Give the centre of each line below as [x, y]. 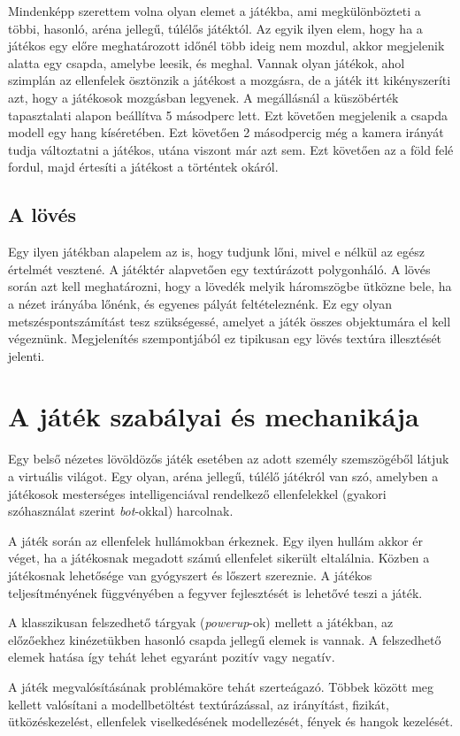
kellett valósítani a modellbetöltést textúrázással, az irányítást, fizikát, [199, 704]
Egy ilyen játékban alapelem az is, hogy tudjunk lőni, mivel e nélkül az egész [216, 252]
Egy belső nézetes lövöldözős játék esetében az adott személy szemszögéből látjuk [229, 459]
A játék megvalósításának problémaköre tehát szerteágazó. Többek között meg [221, 686]
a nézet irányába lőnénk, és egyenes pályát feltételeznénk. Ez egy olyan [200, 303]
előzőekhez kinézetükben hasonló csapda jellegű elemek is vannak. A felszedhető [225, 639]
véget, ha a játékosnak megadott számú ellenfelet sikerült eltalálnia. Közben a [219, 558]
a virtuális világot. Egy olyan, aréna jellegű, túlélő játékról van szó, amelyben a [223, 476]
